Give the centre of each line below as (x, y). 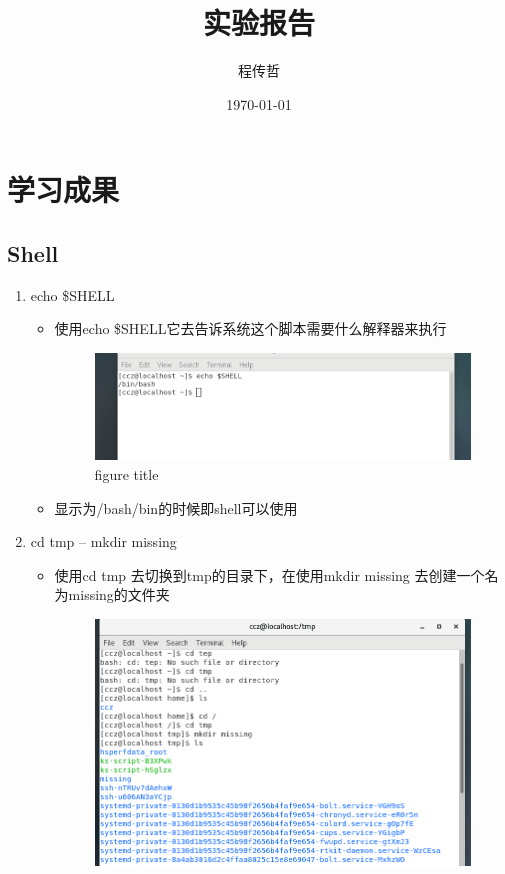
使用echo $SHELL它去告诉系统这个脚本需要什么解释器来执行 (250, 328)
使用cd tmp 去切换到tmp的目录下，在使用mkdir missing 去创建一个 (269, 574)
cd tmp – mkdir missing (103, 541)
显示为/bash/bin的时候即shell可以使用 (176, 507)
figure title (126, 474)
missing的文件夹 (119, 594)
